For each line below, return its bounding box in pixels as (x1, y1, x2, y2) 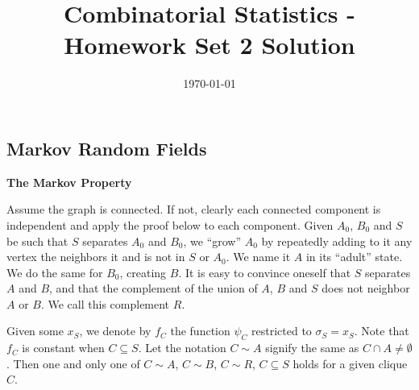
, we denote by (79, 322, 151, 339)
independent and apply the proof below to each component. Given (6, 216, 334, 233)
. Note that (354, 322, 409, 339)
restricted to (251, 322, 312, 339)
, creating (119, 263, 167, 280)
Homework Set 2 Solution (64, 28, 355, 61)
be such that (6, 232, 68, 249)
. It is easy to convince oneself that (178, 263, 351, 280)
